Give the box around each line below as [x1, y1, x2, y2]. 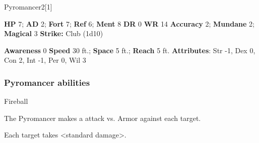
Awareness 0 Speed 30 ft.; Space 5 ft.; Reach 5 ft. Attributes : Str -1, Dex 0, [4, 45, 255, 55]
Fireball [4, 96, 28, 106]
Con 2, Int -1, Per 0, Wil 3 [4, 55, 86, 65]
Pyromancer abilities [4, 76, 90, 88]
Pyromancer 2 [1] [4, 2, 52, 12]
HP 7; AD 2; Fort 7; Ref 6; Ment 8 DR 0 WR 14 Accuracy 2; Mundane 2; [4, 18, 254, 29]
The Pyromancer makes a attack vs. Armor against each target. [4, 112, 201, 123]
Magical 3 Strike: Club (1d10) [4, 28, 103, 39]
